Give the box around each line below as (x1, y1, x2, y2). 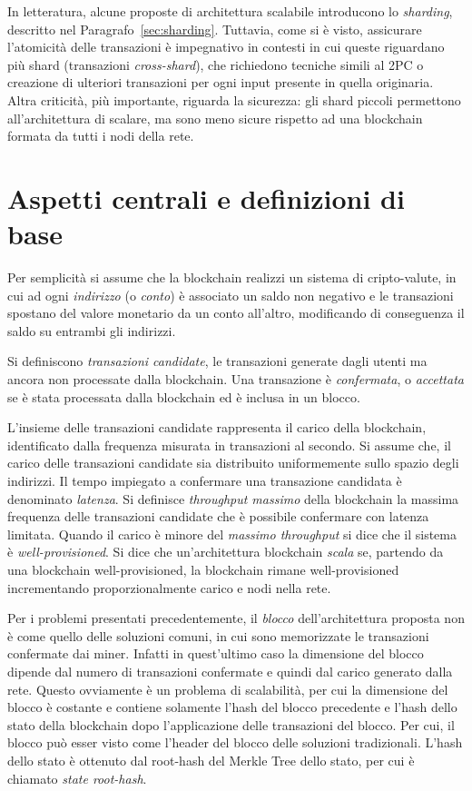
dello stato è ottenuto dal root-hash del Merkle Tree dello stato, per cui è (7, 750, 415, 769)
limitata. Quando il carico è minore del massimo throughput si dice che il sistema (7, 524, 457, 543)
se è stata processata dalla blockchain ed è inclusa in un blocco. (7, 387, 360, 406)
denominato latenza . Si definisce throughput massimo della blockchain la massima (7, 489, 459, 508)
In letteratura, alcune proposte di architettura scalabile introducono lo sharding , (7, 2, 453, 20)
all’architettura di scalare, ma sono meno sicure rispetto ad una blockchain (7, 108, 423, 127)
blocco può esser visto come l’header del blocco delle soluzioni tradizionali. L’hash (7, 733, 463, 752)
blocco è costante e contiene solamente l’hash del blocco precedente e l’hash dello (7, 697, 457, 717)
